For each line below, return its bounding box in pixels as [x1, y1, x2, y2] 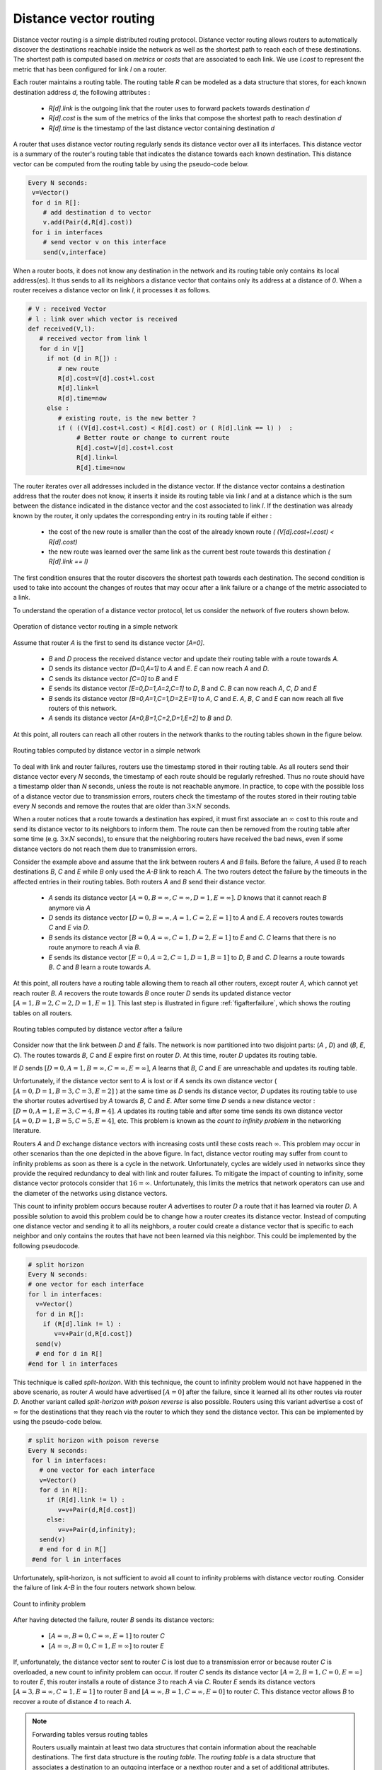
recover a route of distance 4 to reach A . [13, 1697, 132, 1706]
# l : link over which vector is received [28, 315, 178, 323]
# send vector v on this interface [42, 238, 166, 246]
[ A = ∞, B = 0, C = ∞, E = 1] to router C [48, 1632, 166, 1640]
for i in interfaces [32, 228, 103, 236]
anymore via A [48, 903, 91, 912]
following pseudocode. [13, 1241, 81, 1250]
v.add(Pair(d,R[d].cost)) [42, 218, 133, 227]
